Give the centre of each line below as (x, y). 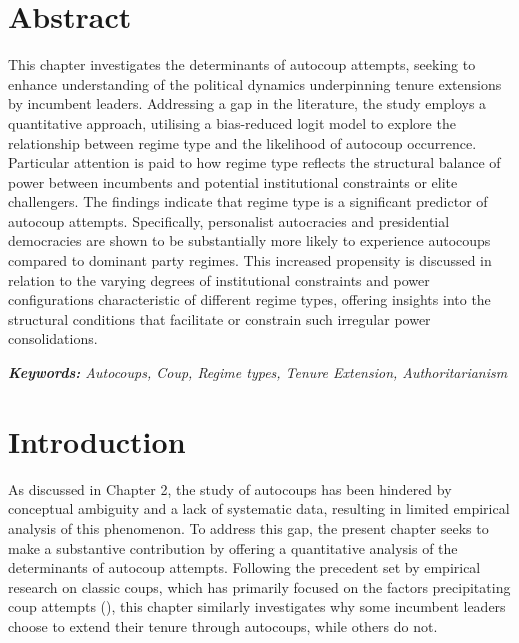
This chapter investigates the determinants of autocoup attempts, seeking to (242, 64)
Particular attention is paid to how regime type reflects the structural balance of (254, 162)
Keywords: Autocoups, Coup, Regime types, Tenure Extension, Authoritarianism (258, 372)
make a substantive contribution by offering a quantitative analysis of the (233, 547)
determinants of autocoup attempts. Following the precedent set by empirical (244, 567)
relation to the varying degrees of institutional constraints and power (219, 279)
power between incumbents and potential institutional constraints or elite (233, 181)
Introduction (97, 440)
